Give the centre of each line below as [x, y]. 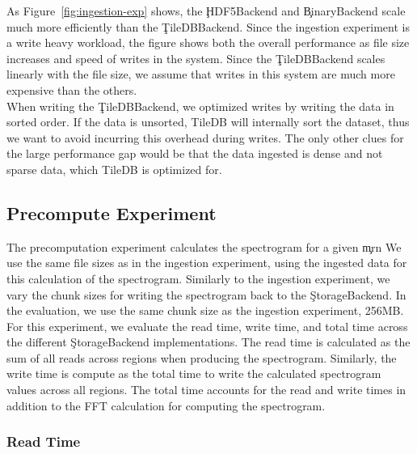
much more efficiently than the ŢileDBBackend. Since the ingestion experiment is [208, 26]
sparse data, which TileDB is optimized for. [114, 169]
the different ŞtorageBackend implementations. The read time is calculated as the [208, 342]
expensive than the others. [72, 89]
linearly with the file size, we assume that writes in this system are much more [201, 74]
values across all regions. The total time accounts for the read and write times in [206, 390]
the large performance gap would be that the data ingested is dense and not [195, 153]
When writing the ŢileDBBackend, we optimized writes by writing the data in [200, 106]
